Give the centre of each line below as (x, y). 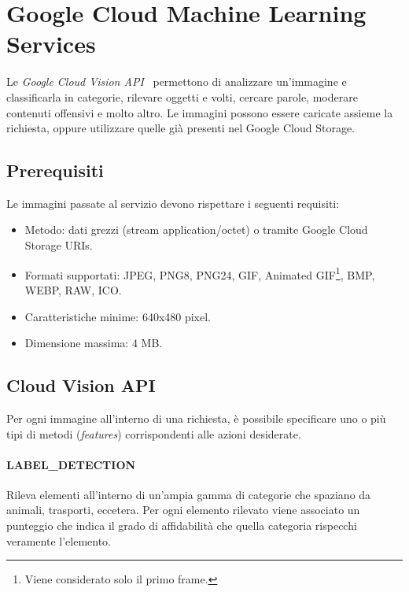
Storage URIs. (59, 245)
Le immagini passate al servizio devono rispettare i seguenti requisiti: (173, 203)
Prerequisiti (55, 170)
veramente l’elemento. (59, 540)
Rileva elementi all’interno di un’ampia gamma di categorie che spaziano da (189, 494)
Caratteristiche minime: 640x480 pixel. (118, 316)
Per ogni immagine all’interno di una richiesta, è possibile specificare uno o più (196, 418)
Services (51, 44)
